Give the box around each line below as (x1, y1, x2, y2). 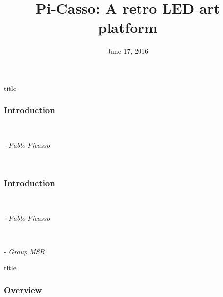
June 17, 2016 (107, 46, 149, 56)
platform (98, 17, 158, 37)
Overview (4, 283, 42, 296)
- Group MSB (4, 246, 45, 256)
